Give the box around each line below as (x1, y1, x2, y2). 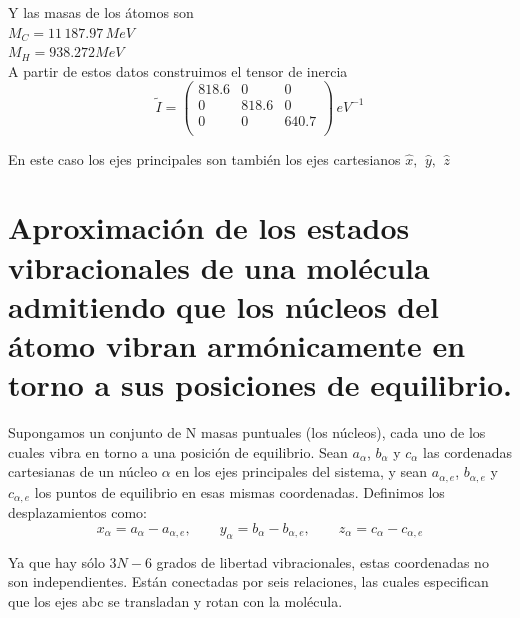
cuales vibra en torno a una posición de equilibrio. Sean (8, 441, 348, 462)
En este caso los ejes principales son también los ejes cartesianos (8, 148, 401, 169)
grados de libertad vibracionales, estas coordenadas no (156, 551, 489, 572)
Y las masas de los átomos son (8, 2, 194, 22)
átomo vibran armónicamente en (8, 324, 466, 365)
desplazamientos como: (8, 502, 147, 523)
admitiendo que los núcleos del (8, 285, 439, 326)
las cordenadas (423, 441, 512, 462)
